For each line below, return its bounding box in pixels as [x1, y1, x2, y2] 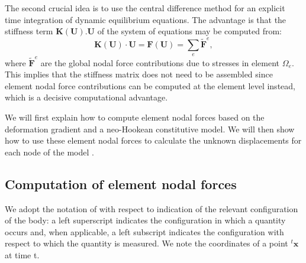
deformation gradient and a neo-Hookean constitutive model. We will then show [5, 122, 295, 135]
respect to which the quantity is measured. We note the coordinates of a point [5, 237, 288, 249]
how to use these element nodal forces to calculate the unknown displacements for [5, 134, 302, 147]
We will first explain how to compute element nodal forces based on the [5, 111, 265, 123]
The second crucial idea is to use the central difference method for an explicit [5, 2, 285, 14]
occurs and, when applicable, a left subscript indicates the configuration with [5, 225, 284, 238]
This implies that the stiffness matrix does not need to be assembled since [5, 68, 273, 80]
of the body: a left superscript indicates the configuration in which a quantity [5, 214, 286, 226]
